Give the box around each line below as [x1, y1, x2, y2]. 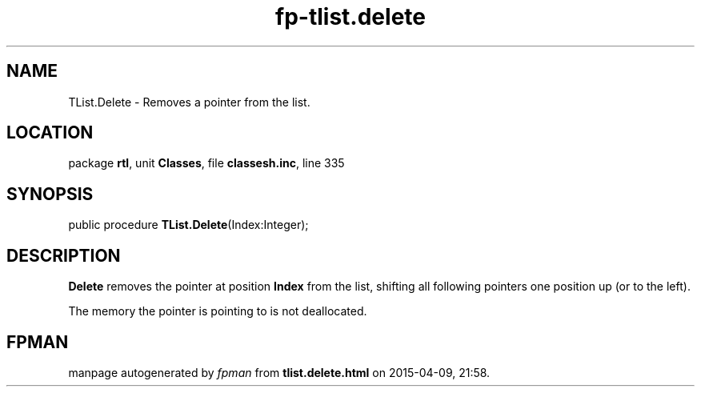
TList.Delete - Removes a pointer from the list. [68, 94, 310, 109]
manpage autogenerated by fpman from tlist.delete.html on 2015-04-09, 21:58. [68, 365, 491, 379]
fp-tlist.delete [275, 3, 426, 30]
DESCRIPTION [6, 245, 121, 266]
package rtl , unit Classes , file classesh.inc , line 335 [68, 156, 345, 170]
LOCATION [6, 122, 94, 143]
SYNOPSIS [6, 183, 94, 204]
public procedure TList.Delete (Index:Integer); [68, 218, 309, 232]
